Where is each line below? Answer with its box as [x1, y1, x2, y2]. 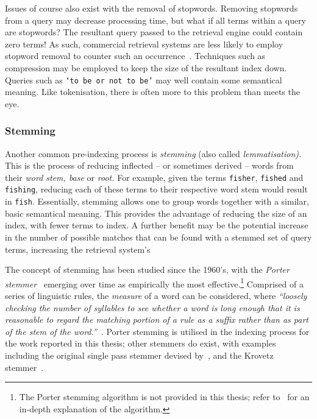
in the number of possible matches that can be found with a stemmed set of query [5, 230, 312, 243]
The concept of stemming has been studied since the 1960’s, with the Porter [5, 263, 290, 276]
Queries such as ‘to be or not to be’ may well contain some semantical [5, 73, 282, 86]
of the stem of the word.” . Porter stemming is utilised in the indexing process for [5, 325, 310, 337]
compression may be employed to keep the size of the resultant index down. [5, 61, 287, 74]
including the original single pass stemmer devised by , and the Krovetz [5, 348, 274, 361]
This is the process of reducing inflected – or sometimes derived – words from [5, 159, 294, 172]
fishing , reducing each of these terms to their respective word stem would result [5, 183, 308, 195]
